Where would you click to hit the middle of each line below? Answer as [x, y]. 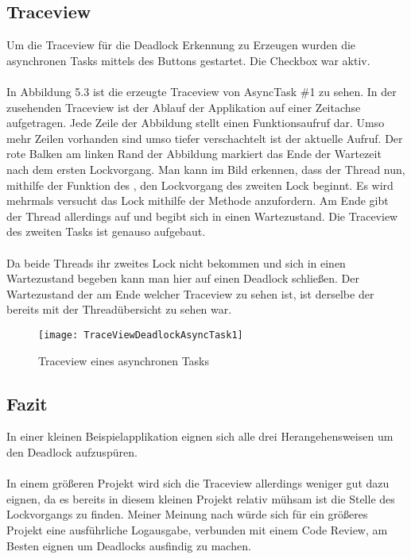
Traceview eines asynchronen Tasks [124, 360]
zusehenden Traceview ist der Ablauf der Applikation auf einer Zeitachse [184, 107]
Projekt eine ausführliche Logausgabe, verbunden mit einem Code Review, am [197, 529]
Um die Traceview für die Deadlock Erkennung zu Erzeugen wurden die [181, 45]
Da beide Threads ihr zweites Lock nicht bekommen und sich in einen [176, 262]
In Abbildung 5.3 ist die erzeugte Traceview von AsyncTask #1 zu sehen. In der [202, 91]
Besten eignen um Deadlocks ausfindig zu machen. [129, 545]
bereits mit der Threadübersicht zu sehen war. [119, 309]
